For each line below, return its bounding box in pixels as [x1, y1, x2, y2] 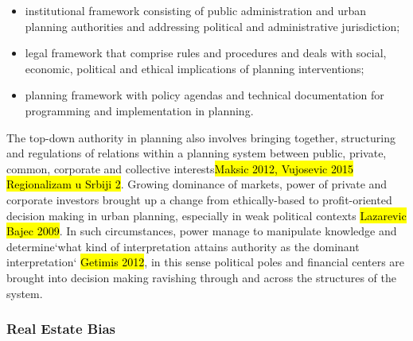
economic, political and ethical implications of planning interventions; [25, 60, 364, 76]
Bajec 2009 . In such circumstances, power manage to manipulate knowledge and [6, 223, 397, 239]
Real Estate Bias [6, 319, 115, 339]
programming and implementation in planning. [25, 102, 254, 118]
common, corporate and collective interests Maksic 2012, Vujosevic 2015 [6, 160, 353, 176]
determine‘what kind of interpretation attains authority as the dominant [6, 238, 360, 254]
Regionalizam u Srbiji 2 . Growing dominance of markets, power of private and [6, 176, 388, 192]
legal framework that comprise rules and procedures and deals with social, [25, 45, 387, 61]
